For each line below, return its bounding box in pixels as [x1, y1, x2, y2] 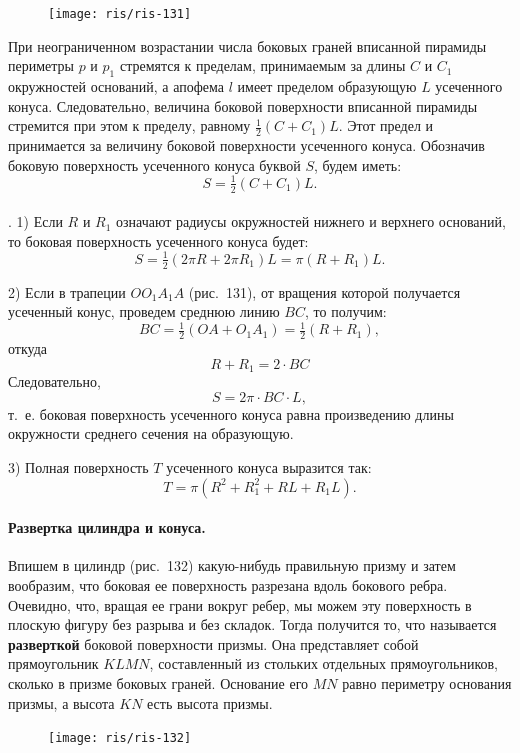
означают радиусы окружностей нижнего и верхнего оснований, [116, 211, 506, 232]
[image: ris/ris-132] [48, 731, 192, 746]
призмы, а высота [8, 692, 115, 713]
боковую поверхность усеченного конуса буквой [8, 154, 301, 175]
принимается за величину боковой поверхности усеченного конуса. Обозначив [8, 135, 485, 156]
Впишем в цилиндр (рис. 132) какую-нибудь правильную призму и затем [8, 555, 456, 576]
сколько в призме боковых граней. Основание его [8, 673, 309, 694]
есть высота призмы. [147, 692, 273, 713]
